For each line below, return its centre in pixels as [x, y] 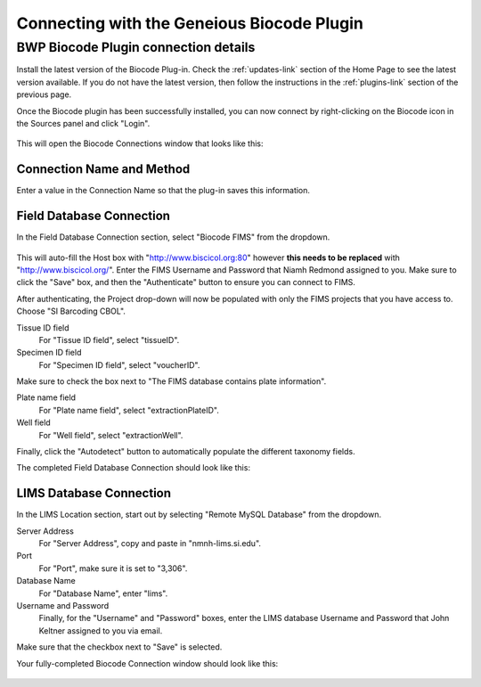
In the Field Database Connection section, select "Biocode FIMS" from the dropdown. [173, 237]
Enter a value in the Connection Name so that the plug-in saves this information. [163, 191]
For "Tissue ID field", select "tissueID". [109, 339]
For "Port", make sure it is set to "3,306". [113, 568]
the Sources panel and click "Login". [83, 123]
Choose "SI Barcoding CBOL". [71, 311]
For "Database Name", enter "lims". [103, 593]
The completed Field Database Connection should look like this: [134, 468]
